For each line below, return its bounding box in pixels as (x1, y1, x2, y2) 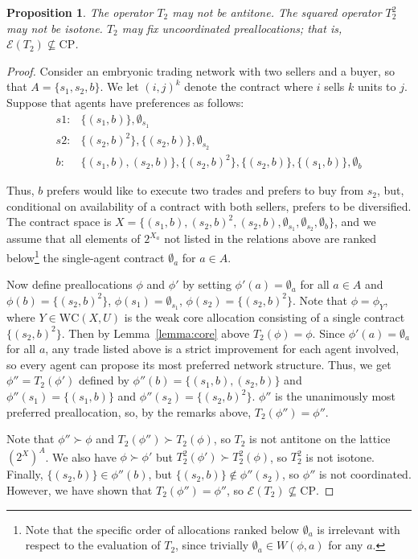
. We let (100, 78, 139, 95)
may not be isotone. (6, 19, 103, 36)
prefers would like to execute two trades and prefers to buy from (47, 182, 364, 199)
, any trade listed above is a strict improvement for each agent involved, (45, 340, 400, 357)
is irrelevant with (317, 520, 400, 537)
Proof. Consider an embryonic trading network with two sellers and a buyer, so (6, 62, 395, 79)
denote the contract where (184, 78, 313, 95)
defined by (78, 372, 129, 388)
